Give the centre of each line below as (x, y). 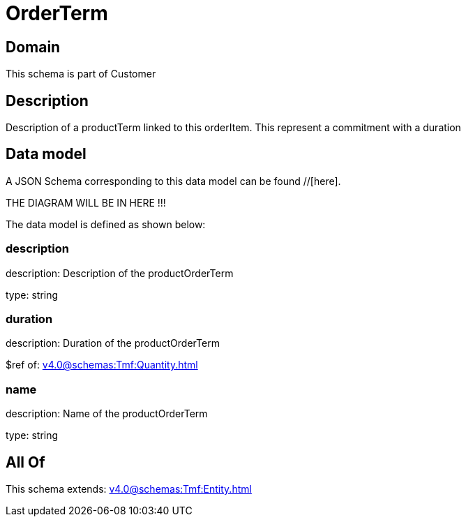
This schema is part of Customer (81, 74)
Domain (33, 47)
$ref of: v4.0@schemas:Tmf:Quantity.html (102, 365)
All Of (25, 462)
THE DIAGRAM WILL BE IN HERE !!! (86, 202)
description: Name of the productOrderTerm (107, 414)
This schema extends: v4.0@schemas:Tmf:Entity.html (129, 489)
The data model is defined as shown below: (106, 224)
